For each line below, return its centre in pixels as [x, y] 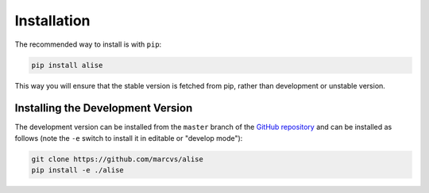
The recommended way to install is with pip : [88, 44]
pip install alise [67, 65]
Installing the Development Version [104, 108]
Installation [52, 21]
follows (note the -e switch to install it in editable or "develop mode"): [129, 138]
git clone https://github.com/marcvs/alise [118, 159]
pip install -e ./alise [78, 170]
